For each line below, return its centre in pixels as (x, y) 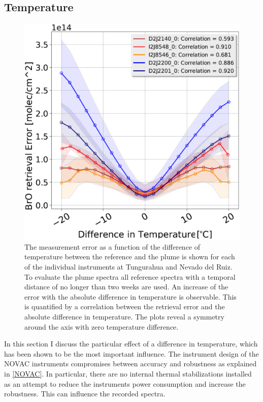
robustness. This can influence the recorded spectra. (85, 394)
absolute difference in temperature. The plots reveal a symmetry (124, 316)
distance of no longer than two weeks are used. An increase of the (126, 287)
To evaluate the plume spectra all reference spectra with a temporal (130, 276)
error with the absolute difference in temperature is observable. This (130, 296)
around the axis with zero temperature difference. (102, 326)
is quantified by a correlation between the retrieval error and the (125, 306)
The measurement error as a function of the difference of (112, 246)
